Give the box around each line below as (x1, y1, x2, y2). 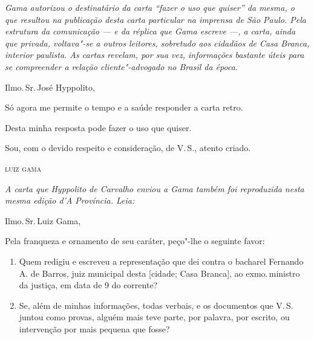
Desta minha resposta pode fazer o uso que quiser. (5, 121, 192, 134)
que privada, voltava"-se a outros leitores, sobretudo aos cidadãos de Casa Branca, (5, 36, 310, 49)
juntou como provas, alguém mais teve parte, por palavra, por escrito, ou (19, 311, 290, 323)
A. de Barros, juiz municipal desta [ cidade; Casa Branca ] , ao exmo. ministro (19, 266, 300, 279)
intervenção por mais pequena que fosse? (19, 322, 170, 335)
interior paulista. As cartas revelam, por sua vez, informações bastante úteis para (5, 48, 304, 61)
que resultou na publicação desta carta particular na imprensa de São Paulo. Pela (5, 13, 306, 25)
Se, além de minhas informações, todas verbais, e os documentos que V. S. (19, 299, 293, 311)
